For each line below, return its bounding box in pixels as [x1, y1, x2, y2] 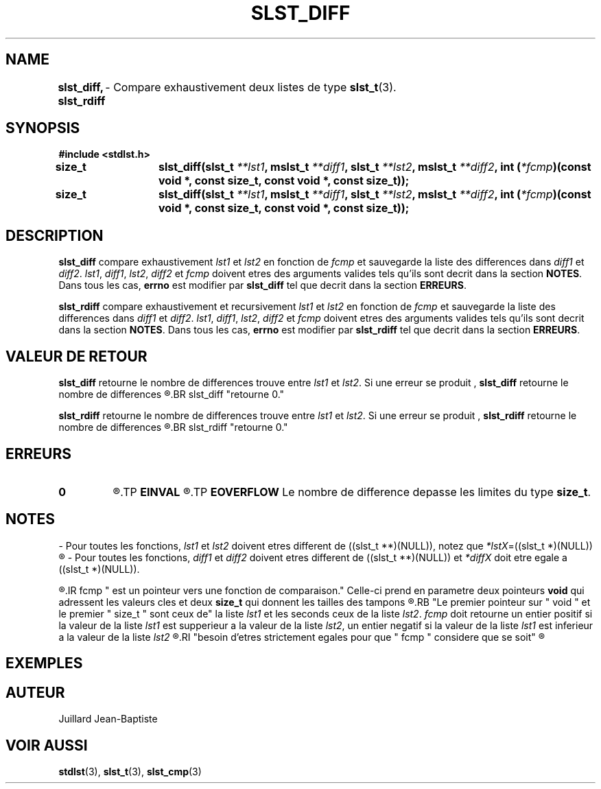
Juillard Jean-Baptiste [58, 713, 158, 725]
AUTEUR [5, 683, 65, 701]
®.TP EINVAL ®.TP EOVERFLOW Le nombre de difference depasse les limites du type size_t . [113, 484, 591, 499]
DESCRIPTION [5, 226, 104, 244]
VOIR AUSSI [5, 736, 88, 754]
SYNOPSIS [5, 119, 80, 137]
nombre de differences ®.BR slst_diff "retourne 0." [58, 388, 285, 401]
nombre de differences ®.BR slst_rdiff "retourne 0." [58, 421, 288, 434]
